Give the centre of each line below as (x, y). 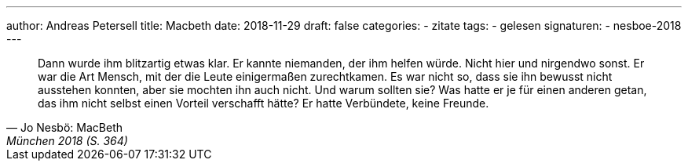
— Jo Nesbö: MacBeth (64, 127)
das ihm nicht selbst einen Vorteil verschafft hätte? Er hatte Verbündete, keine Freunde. (263, 103)
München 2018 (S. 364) (67, 141)
